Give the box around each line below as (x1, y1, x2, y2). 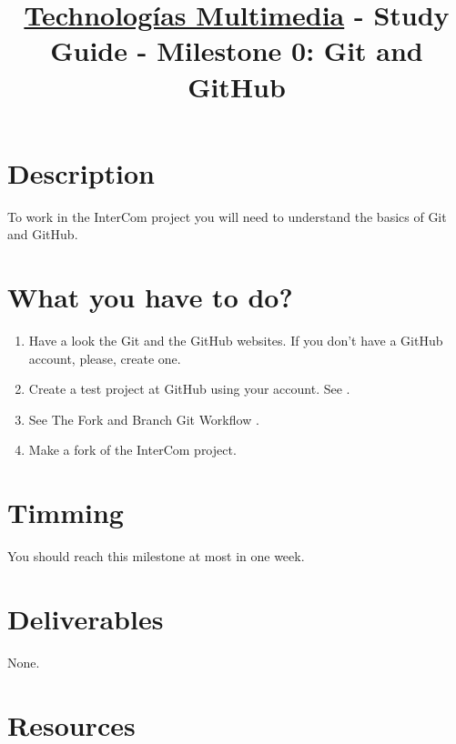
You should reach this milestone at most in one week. (7, 547, 305, 566)
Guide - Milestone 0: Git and (50, 32, 423, 69)
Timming (7, 494, 124, 531)
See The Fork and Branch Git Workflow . (28, 409, 259, 428)
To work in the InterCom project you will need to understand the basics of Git (7, 206, 447, 226)
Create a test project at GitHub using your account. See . (28, 379, 350, 398)
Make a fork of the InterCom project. (28, 440, 237, 459)
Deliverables (7, 599, 164, 637)
